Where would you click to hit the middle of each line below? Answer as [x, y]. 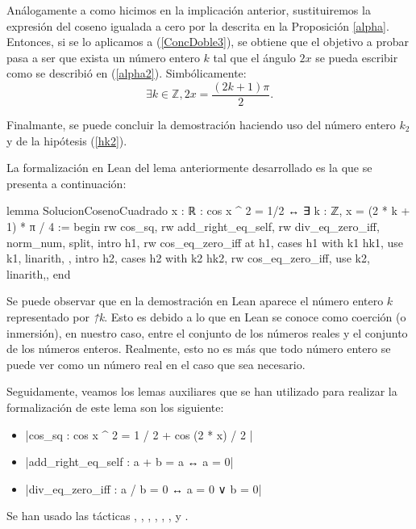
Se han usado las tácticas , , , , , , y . [98, 516]
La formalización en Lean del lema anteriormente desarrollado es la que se [189, 168]
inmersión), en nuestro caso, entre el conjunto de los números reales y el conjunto [207, 332]
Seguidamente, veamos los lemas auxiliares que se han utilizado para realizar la [202, 391]
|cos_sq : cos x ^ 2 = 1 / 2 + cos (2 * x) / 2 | [139, 434]
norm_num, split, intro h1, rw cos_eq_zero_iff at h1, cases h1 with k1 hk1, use [205, 242]
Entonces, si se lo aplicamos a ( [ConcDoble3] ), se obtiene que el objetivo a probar [208, 42]
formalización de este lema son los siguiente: [115, 407]
